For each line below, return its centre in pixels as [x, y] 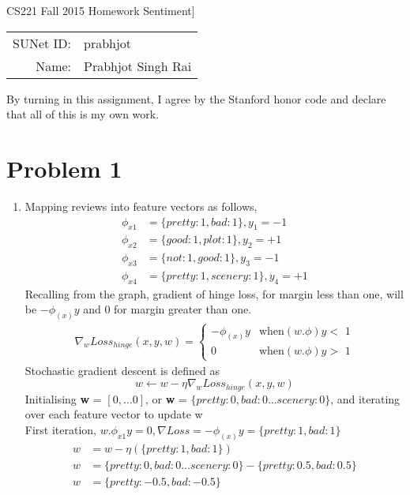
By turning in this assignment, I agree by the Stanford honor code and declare [196, 98]
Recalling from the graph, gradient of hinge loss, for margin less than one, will [214, 293]
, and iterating [365, 398]
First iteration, [60, 429]
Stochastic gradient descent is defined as [122, 370]
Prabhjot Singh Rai [138, 66]
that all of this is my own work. [83, 114]
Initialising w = [63, 398]
